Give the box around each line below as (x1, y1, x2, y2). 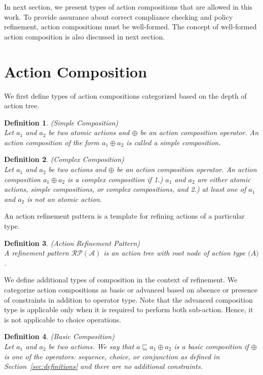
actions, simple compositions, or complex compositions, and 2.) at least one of (4, 184, 246, 194)
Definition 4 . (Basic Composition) (4, 331, 115, 342)
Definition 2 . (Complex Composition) (4, 154, 124, 164)
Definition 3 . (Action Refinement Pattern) (4, 237, 140, 248)
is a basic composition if (174, 341, 249, 351)
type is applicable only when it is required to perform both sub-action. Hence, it (4, 304, 253, 315)
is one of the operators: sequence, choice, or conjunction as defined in (4, 351, 220, 361)
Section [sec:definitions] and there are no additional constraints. (4, 361, 203, 371)
